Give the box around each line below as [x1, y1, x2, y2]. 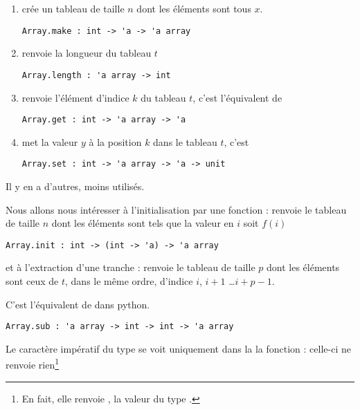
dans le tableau [153, 134, 217, 149]
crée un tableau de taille [21, 1, 125, 15]
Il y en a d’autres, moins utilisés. [6, 179, 145, 193]
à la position [89, 134, 142, 149]
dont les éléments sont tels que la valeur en [51, 216, 234, 230]
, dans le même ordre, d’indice [65, 274, 193, 288]
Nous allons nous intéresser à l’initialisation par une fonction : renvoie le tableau [6, 202, 347, 216]
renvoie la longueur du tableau [21, 46, 152, 60]
